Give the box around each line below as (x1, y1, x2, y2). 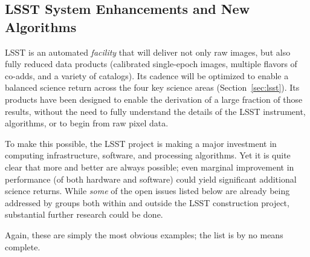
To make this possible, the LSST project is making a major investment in (5, 137, 277, 149)
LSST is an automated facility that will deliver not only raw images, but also (5, 45, 291, 58)
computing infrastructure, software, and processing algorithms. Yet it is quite (5, 149, 291, 161)
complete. (5, 240, 40, 253)
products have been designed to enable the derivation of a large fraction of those (5, 93, 303, 105)
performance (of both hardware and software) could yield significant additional (5, 172, 297, 185)
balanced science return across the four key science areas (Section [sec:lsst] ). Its (5, 81, 300, 94)
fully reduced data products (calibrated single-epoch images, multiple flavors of (5, 57, 297, 70)
